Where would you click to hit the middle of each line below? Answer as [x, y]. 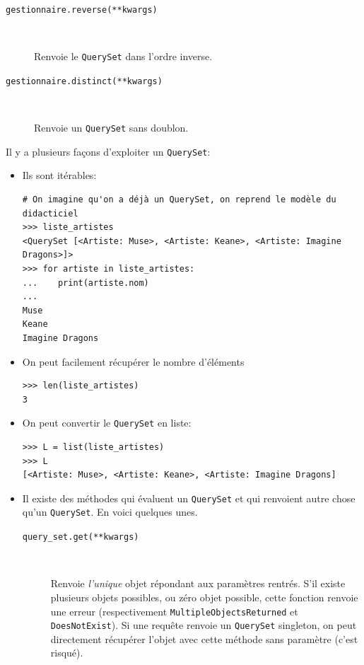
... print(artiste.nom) [86, 283]
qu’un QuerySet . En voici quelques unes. [110, 512]
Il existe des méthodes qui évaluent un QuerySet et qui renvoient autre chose [189, 498]
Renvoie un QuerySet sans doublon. [111, 128]
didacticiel [50, 213]
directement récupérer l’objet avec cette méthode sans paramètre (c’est [204, 638]
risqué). [67, 653]
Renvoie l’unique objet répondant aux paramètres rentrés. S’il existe [198, 583]
